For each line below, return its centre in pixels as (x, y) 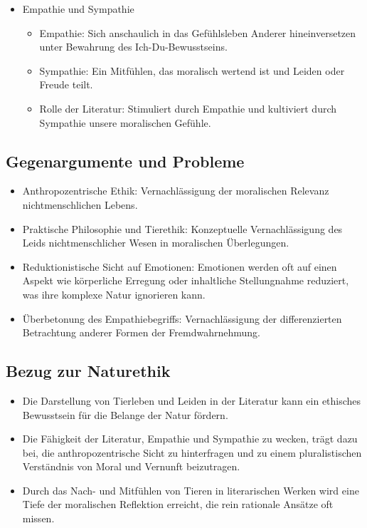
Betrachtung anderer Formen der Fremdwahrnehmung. (141, 332)
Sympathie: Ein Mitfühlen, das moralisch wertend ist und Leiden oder (192, 70)
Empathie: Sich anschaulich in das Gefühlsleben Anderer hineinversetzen (198, 32)
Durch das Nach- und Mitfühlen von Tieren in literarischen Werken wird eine (191, 490)
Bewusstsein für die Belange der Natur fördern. (125, 414)
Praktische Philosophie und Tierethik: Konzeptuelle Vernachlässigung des (182, 228)
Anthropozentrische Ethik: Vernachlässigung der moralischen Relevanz (176, 191)
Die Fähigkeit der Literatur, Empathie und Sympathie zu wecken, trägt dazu (190, 439)
